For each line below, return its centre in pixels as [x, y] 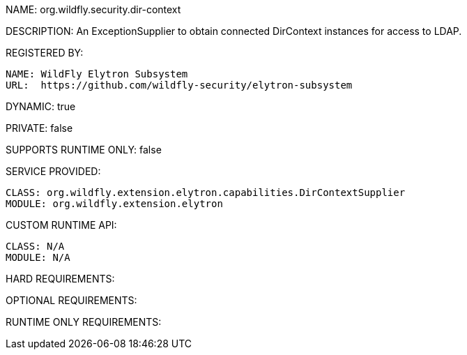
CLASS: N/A [35, 246]
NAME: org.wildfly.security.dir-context [93, 9]
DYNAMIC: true [41, 106]
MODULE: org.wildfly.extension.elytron [114, 204]
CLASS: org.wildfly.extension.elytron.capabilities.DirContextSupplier [206, 192]
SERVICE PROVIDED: [53, 171]
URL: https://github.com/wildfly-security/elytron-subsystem [179, 85]
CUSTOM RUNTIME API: [61, 225]
